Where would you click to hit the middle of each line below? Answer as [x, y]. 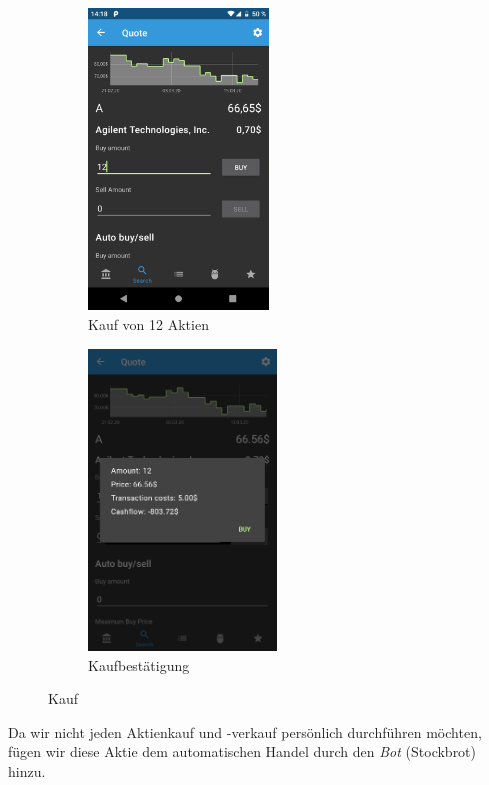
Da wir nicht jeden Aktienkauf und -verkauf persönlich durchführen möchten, [245, 731]
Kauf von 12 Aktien [148, 323]
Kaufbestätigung [139, 664]
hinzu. [27, 770]
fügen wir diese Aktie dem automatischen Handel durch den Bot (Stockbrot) [242, 751]
